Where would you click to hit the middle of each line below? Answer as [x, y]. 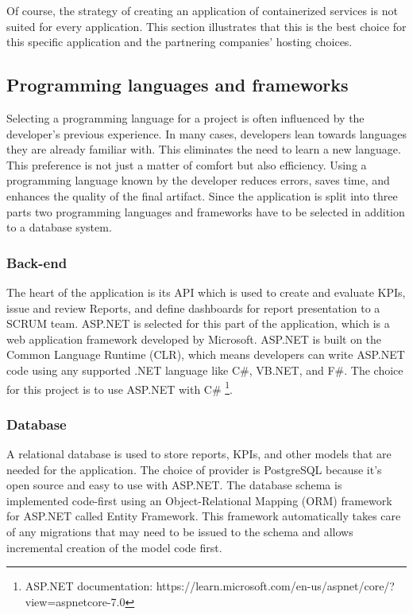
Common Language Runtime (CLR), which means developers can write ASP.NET [206, 354]
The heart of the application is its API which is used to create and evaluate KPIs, [206, 292]
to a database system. [59, 227]
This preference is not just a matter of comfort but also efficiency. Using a [187, 164]
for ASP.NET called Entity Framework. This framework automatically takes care [204, 516]
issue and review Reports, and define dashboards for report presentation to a [193, 307]
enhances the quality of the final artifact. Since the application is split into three [202, 195]
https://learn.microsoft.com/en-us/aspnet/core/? [275, 586]
